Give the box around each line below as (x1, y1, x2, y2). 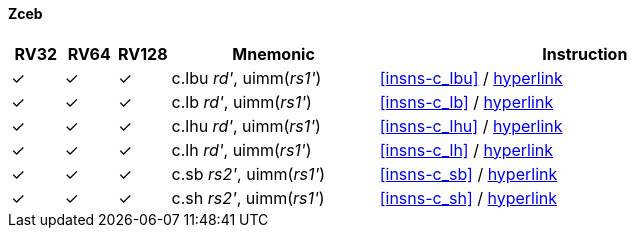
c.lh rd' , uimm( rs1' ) (171, 139, 312, 160)
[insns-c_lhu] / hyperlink (379, 115, 563, 136)
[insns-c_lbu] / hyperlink (379, 67, 563, 88)
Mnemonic (232, 43, 315, 64)
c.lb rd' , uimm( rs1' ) (171, 91, 312, 112)
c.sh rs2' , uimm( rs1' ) (171, 187, 325, 208)
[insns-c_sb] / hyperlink (379, 163, 558, 184)
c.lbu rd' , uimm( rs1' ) (171, 67, 322, 88)
